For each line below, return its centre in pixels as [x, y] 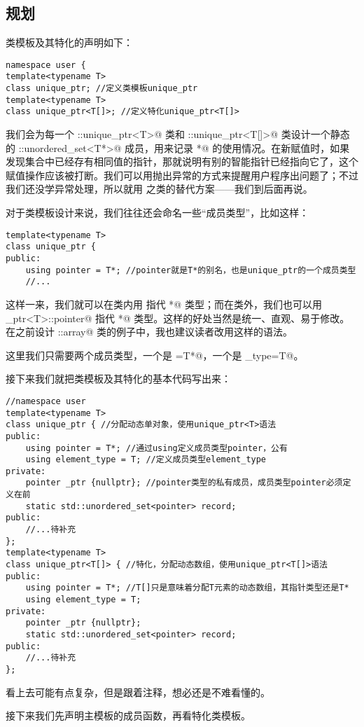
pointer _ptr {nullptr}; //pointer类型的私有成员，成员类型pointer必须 [184, 483]
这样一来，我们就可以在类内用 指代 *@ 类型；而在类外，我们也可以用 [164, 304]
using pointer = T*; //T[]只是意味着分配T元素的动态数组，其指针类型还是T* [187, 588]
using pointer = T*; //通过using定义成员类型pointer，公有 [156, 448]
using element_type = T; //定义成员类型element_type [146, 460]
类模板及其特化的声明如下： [69, 42]
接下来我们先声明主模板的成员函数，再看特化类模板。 [128, 715]
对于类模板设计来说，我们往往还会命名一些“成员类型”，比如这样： [157, 213]
